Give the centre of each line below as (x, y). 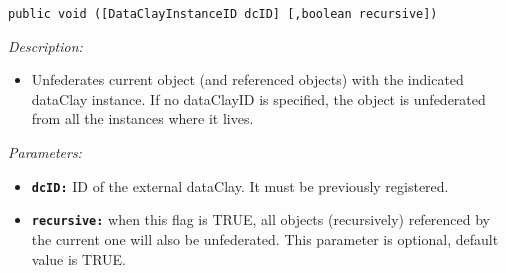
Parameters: (45, 152)
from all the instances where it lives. (142, 118)
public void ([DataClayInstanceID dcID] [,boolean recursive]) (223, 14)
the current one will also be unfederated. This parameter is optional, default (265, 238)
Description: (45, 45)
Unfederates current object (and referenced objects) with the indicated (247, 79)
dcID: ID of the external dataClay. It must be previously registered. (240, 185)
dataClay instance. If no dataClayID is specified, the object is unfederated (258, 98)
